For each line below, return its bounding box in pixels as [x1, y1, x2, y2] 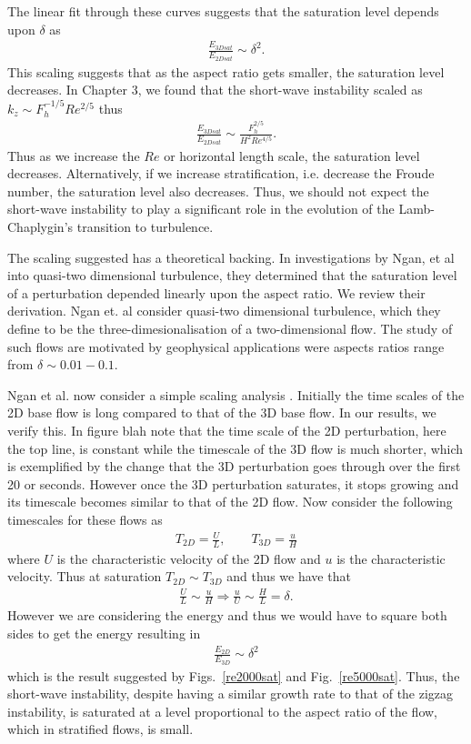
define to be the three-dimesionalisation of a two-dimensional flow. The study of [7, 318, 453, 337]
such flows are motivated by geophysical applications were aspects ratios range [7, 337, 445, 356]
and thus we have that [226, 567, 351, 586]
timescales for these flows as [7, 509, 163, 528]
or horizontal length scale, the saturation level [164, 146, 420, 165]
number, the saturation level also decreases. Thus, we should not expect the [7, 181, 429, 200]
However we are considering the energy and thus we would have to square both [7, 606, 447, 625]
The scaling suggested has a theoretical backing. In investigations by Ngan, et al [7, 247, 455, 266]
